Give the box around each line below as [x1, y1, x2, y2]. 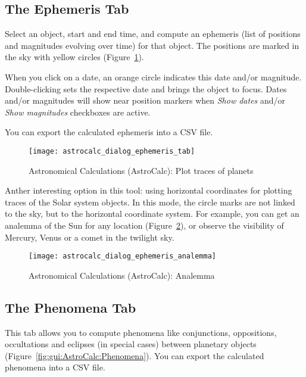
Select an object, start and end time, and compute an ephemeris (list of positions [5, 27, 301, 40]
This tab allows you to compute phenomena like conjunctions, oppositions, [5, 326, 277, 338]
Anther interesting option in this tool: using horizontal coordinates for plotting [5, 184, 292, 197]
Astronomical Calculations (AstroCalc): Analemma [29, 269, 215, 281]
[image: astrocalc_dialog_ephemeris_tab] [29, 147, 195, 155]
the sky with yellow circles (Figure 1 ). [5, 51, 144, 63]
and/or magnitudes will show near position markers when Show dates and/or [5, 94, 286, 107]
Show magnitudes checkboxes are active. [5, 105, 151, 118]
